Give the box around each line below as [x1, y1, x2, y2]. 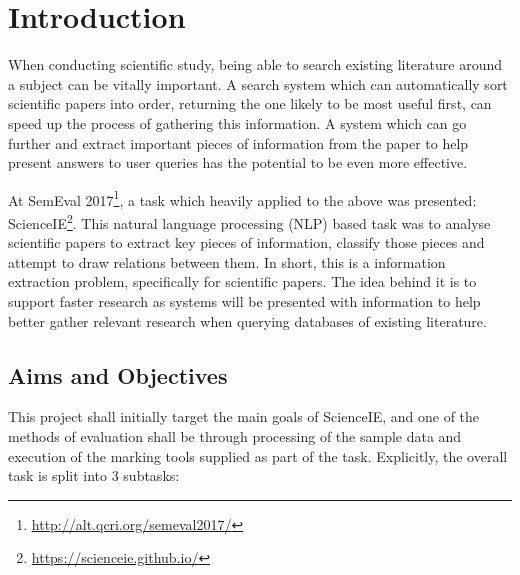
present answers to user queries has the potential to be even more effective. [8, 152, 468, 173]
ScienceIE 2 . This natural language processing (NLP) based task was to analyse [8, 209, 491, 233]
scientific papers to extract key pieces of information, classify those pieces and [8, 232, 485, 253]
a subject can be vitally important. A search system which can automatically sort [8, 73, 508, 94]
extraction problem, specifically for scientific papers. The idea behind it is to [8, 271, 477, 292]
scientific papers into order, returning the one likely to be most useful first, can [8, 93, 492, 114]
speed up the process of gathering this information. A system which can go [8, 112, 467, 133]
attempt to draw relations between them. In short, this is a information [8, 251, 446, 272]
